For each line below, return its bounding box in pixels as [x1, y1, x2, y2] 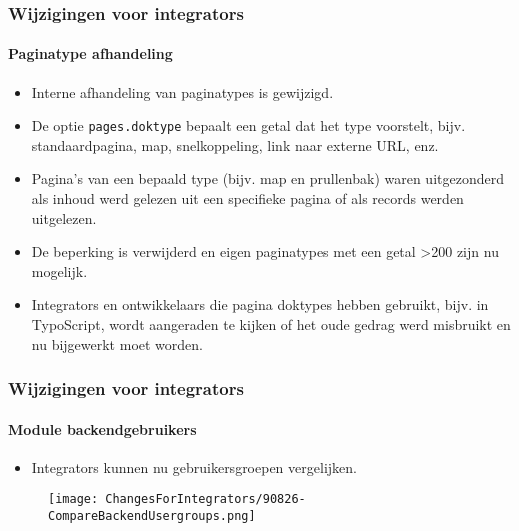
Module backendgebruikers [8, 418, 197, 439]
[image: [48, 492, 99, 507]
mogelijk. [31, 260, 88, 281]
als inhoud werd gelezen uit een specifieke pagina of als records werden [31, 188, 464, 209]
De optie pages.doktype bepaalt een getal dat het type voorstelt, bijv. [31, 115, 466, 136]
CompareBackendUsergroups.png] [48, 509, 256, 524]
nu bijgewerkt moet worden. [31, 333, 203, 354]
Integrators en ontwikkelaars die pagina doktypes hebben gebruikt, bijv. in [31, 294, 489, 315]
